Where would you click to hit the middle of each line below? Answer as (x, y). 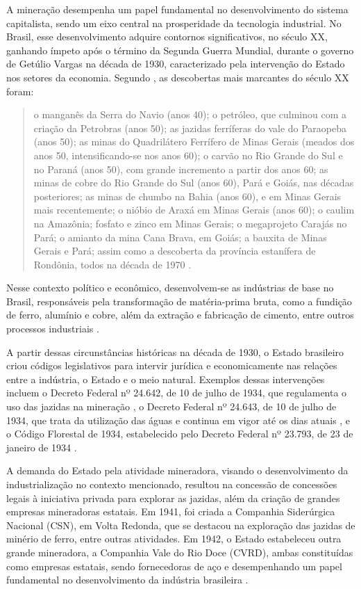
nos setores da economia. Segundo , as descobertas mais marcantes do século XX (178, 77)
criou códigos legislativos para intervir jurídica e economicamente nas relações (172, 365)
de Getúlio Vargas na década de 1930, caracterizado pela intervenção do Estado (176, 64)
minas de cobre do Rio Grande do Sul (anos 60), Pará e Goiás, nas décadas (194, 183)
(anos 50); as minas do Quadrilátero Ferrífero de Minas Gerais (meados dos (194, 142)
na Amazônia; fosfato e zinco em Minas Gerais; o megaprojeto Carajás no (190, 223)
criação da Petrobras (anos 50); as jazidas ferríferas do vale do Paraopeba (190, 128)
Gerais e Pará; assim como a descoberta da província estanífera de (175, 251)
